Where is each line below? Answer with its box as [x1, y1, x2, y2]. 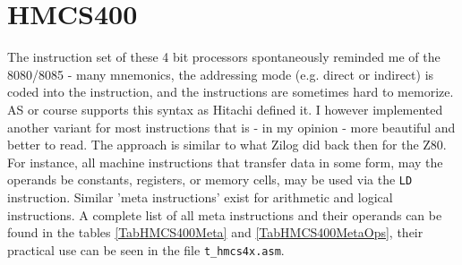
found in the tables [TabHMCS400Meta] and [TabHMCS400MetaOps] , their [7, 223, 423, 242]
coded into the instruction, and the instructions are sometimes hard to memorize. [7, 82, 454, 101]
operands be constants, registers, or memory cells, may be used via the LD [7, 170, 413, 189]
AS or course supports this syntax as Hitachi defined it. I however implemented [7, 99, 443, 118]
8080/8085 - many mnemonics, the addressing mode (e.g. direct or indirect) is [7, 64, 434, 83]
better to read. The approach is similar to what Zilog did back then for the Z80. [7, 135, 447, 154]
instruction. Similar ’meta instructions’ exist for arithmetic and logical [7, 187, 393, 206]
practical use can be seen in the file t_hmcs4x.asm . [7, 240, 285, 259]
